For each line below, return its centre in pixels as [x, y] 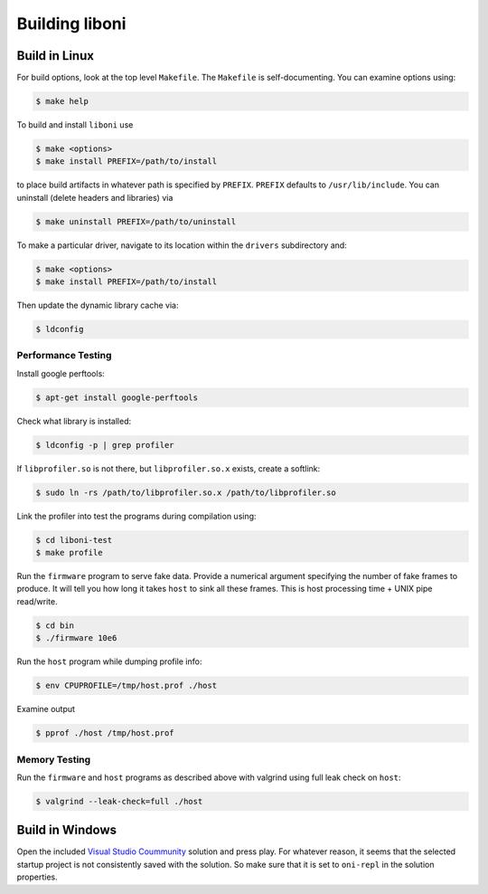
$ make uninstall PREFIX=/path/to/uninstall [136, 221]
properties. [37, 877]
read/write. [37, 601]
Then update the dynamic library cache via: [98, 305]
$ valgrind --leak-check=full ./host [119, 801]
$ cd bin [55, 625]
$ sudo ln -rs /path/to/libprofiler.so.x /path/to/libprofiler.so [186, 492]
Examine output [46, 709]
